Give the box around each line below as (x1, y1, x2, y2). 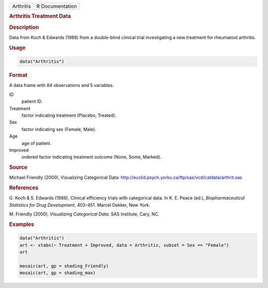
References (9, 184, 39, 191)
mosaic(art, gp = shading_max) (19, 270, 96, 276)
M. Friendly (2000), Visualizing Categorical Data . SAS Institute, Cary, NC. (9, 211, 160, 217)
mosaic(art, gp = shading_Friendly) (19, 263, 109, 269)
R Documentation (36, 3, 77, 9)
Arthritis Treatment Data (9, 13, 71, 20)
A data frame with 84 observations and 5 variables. (9, 82, 114, 88)
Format (9, 72, 27, 79)
